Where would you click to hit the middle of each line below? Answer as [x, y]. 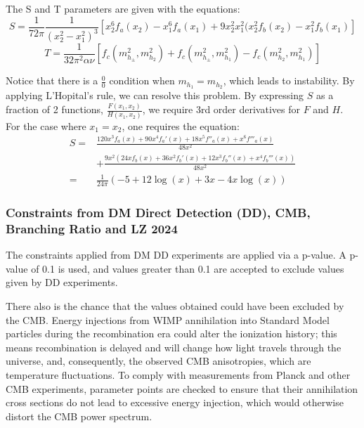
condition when [142, 80]
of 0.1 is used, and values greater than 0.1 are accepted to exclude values [188, 268]
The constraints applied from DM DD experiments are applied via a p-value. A [176, 255]
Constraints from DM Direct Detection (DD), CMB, [158, 213]
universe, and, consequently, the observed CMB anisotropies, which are [158, 361]
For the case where [46, 125]
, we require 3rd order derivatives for [221, 109]
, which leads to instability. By [289, 80]
